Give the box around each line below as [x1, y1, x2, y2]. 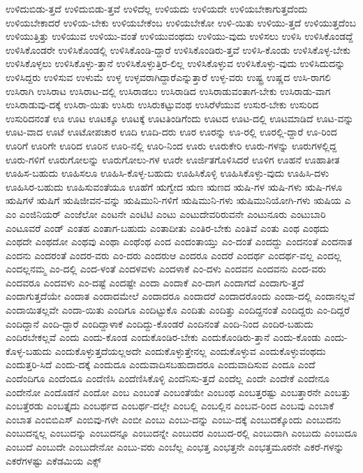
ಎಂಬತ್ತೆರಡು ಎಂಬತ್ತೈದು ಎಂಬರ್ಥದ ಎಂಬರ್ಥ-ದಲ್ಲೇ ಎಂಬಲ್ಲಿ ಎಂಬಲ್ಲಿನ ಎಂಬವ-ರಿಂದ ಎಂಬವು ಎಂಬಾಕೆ [6, 398, 334, 413]
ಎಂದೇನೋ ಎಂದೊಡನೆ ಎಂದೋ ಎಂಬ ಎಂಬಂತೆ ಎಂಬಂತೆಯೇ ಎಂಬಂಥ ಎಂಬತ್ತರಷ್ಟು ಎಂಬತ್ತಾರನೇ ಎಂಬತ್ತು [6, 384, 351, 399]
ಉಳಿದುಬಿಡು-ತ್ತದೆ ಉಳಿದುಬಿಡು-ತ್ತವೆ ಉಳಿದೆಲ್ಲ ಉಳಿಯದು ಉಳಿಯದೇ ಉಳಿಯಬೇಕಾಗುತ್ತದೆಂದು [6, 1, 308, 15]
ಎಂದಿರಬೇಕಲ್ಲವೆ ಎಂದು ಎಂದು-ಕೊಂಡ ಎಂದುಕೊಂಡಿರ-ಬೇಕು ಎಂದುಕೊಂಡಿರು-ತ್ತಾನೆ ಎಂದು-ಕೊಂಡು [6, 330, 321, 344]
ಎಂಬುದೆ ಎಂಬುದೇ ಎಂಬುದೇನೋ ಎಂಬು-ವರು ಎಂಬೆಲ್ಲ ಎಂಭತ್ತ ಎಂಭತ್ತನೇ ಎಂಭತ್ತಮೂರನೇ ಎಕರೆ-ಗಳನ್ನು [6, 439, 344, 453]
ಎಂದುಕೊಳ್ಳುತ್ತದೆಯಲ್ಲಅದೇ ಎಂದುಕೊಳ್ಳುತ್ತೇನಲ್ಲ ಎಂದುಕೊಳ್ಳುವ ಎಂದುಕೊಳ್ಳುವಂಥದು [54, 343, 326, 358]
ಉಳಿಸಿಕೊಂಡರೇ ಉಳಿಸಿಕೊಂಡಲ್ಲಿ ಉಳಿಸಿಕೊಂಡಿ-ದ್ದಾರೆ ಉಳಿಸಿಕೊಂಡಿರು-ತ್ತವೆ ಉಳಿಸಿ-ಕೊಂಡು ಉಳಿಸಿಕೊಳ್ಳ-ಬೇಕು [6, 42, 350, 57]
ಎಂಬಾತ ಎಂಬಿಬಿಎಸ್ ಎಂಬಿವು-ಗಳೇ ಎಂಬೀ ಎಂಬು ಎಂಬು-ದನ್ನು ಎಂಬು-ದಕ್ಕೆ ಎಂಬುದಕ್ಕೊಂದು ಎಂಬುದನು [6, 412, 341, 426]
